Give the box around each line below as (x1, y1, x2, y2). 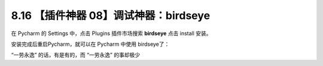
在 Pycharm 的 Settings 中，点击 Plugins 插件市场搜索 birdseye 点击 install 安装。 (11, 30, 212, 37)
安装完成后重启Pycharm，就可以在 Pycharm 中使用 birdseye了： (11, 40, 170, 48)
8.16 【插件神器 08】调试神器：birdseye (11, 9, 211, 22)
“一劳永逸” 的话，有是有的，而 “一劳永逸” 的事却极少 (11, 51, 141, 59)
